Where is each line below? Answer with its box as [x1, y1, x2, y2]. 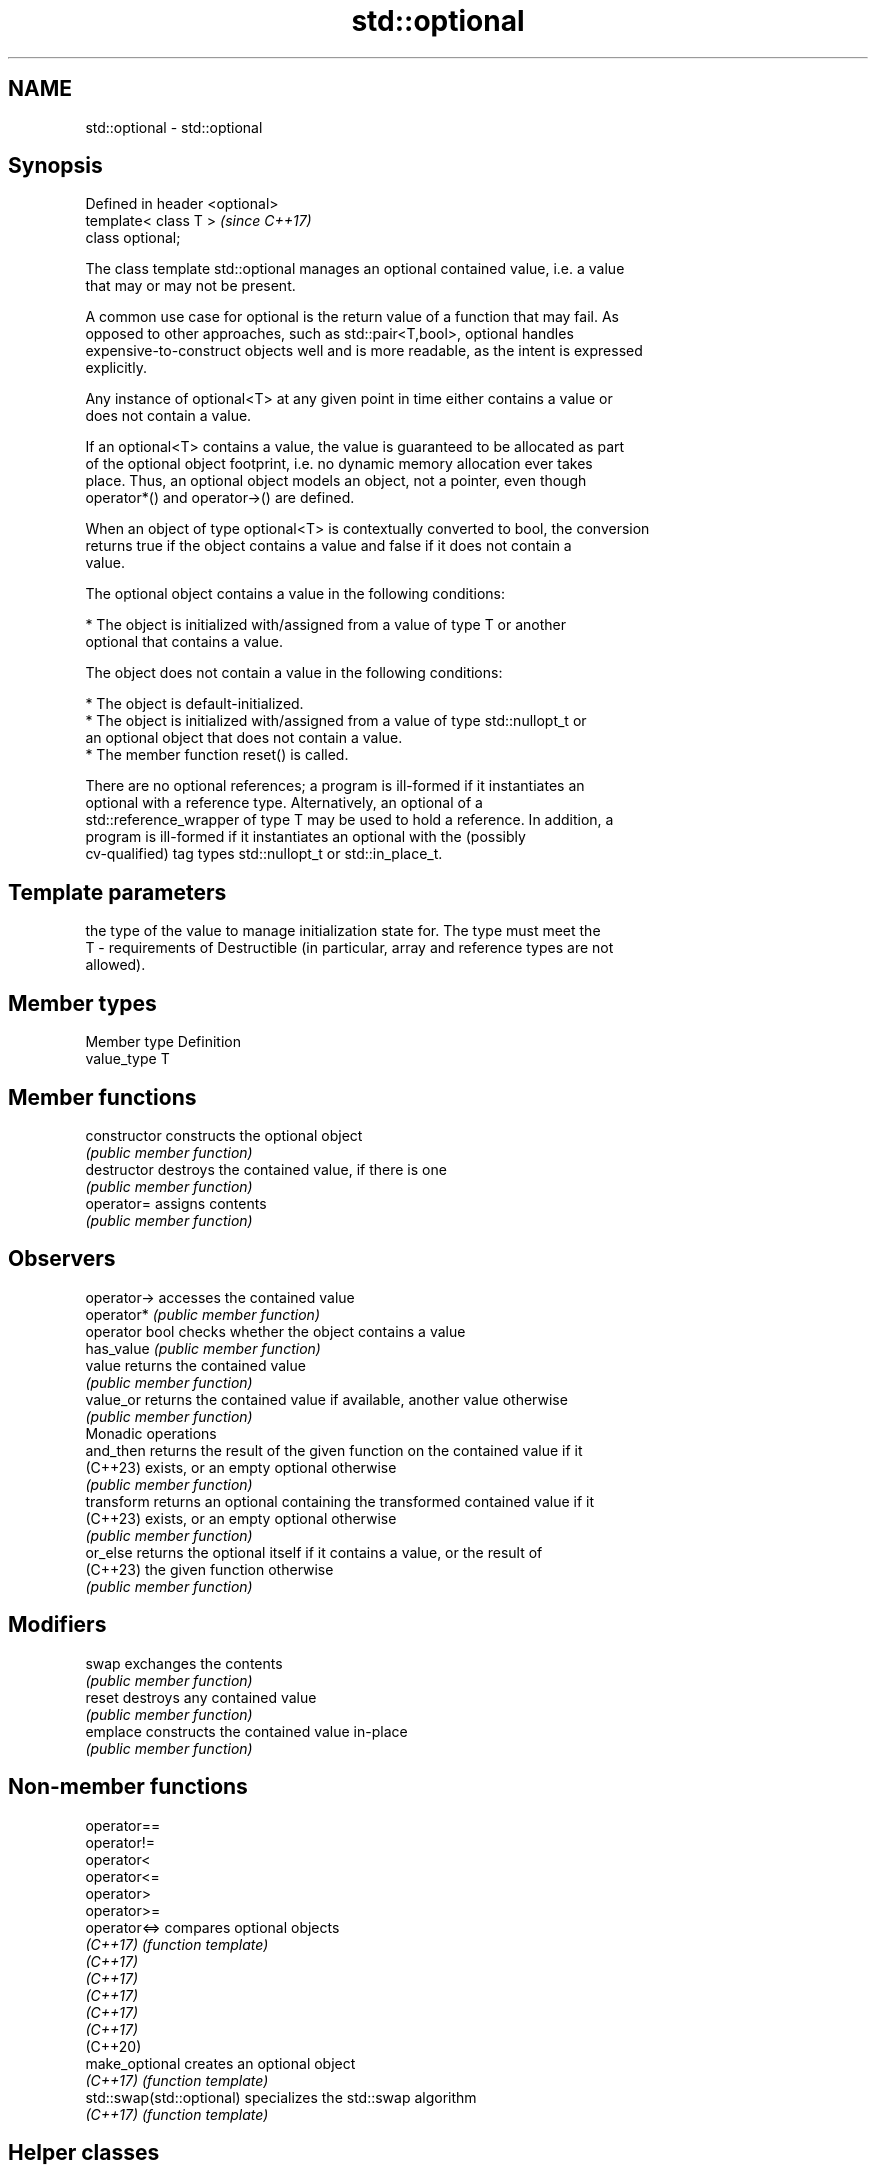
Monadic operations [85, 1424, 217, 1442]
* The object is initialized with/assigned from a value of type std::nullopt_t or [85, 712, 587, 730]
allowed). [85, 956, 146, 974]
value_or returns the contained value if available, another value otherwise [85, 1390, 568, 1408]
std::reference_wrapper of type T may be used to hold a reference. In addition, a [85, 811, 614, 829]
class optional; [85, 229, 181, 247]
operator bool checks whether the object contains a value [85, 1322, 466, 1340]
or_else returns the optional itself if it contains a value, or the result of [85, 1543, 543, 1561]
